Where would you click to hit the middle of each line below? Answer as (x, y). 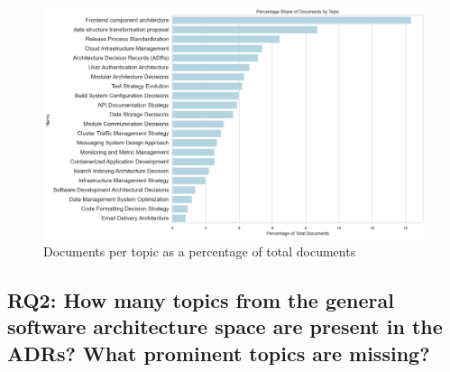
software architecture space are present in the (225, 326)
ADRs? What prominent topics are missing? (219, 353)
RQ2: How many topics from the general (201, 299)
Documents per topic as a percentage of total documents (200, 251)
